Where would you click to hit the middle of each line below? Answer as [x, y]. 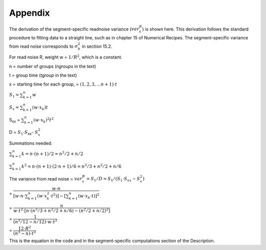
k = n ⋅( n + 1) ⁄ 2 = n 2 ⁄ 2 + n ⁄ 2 [52, 154]
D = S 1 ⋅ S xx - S [24, 133]
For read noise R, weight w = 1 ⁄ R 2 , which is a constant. [66, 57]
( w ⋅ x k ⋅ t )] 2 [89, 196]
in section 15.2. [97, 46]
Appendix [30, 13]
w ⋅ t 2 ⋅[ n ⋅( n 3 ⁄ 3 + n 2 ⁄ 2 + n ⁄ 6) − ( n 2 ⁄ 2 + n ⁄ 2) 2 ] [62, 210]
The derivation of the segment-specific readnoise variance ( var [74, 29]
